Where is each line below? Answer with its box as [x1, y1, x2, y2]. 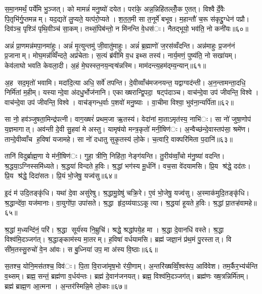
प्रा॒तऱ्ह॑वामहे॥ [226, 197, 257, 208]
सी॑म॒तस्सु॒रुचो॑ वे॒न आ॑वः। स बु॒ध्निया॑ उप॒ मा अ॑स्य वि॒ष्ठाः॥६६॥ [5, 243, 158, 254]
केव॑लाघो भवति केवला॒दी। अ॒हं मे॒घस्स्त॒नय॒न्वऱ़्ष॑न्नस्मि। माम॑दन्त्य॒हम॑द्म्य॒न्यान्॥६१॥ [5, 60, 206, 70]
